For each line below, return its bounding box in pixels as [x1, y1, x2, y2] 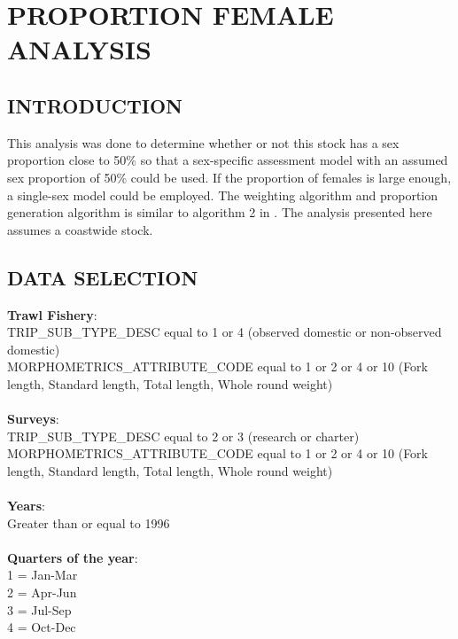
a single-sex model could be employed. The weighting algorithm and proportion [7, 185, 439, 204]
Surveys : [7, 409, 59, 428]
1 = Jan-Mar [7, 565, 78, 584]
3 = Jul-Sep [7, 600, 72, 619]
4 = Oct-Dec [7, 618, 76, 636]
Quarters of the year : [7, 548, 138, 566]
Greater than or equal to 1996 [7, 513, 170, 532]
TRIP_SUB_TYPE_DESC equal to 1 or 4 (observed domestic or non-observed [7, 323, 442, 341]
